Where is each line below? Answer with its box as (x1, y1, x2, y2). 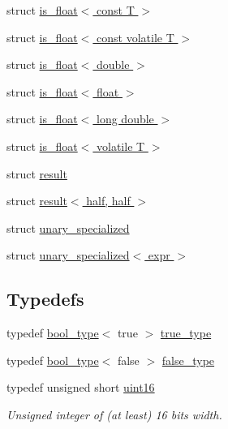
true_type (160, 324, 212, 341)
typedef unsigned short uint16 (6, 379, 155, 396)
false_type (161, 351, 215, 368)
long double (97, 110, 154, 127)
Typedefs (6, 286, 84, 311)
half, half (86, 192, 131, 209)
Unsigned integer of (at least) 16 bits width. (6, 405, 222, 423)
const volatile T (97, 28, 174, 45)
